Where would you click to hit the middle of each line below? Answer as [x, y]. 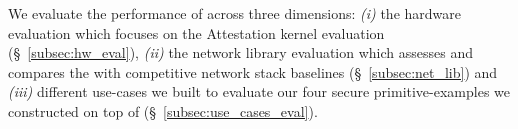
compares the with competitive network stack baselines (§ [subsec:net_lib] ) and [253, 71]
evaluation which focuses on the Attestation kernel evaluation [196, 32]
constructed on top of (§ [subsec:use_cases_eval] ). [163, 110]
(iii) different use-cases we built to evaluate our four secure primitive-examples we [259, 91]
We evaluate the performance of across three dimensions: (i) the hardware [234, 13]
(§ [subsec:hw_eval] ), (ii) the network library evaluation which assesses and [240, 52]
